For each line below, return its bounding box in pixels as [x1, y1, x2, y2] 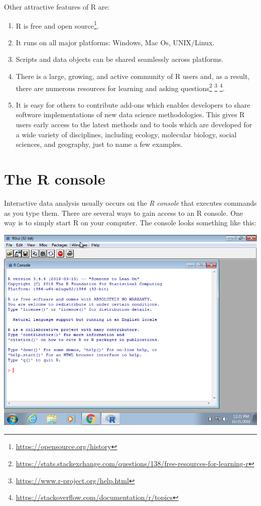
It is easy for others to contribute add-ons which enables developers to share [16, 99, 250, 110]
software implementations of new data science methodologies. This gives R [16, 109, 245, 120]
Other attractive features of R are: [4, 2, 110, 12]
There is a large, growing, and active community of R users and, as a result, [16, 71, 250, 81]
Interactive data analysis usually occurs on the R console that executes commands [4, 197, 257, 208]
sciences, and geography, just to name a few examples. [16, 139, 183, 149]
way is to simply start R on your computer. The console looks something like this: [4, 217, 256, 228]
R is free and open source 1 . [16, 19, 99, 31]
